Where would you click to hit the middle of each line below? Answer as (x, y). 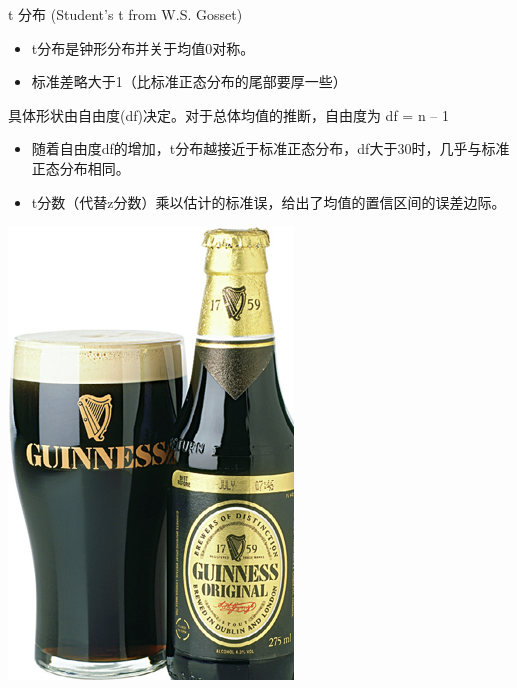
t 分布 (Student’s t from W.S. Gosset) (125, 14)
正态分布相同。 (80, 167)
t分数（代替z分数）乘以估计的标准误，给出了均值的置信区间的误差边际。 (268, 201)
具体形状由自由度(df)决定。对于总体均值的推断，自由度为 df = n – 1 (229, 114)
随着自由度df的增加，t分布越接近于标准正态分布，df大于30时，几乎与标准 (270, 148)
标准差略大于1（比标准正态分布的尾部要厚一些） (189, 81)
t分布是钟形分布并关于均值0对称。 (143, 47)
